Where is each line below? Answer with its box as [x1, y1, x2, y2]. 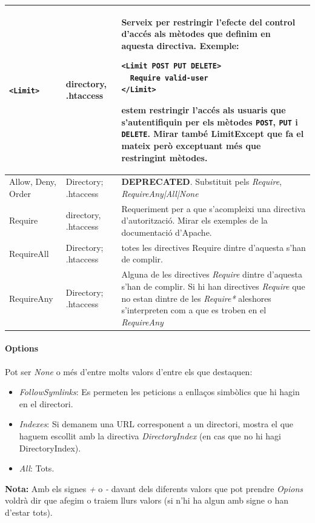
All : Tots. [19, 462, 55, 475]
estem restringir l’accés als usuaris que [121, 104, 286, 116]
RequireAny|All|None [121, 187, 199, 199]
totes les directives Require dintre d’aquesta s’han [121, 241, 306, 253]
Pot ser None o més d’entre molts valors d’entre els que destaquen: [5, 365, 253, 378]
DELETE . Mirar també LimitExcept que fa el [121, 127, 304, 140]
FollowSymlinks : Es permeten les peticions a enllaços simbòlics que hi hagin [19, 385, 300, 398]
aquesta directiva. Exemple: [121, 39, 239, 52]
